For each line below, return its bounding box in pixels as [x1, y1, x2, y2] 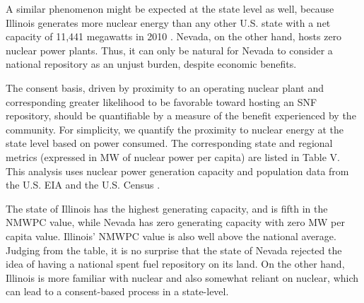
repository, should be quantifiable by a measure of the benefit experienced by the [6, 108, 356, 123]
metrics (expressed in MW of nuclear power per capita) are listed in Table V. [6, 149, 341, 164]
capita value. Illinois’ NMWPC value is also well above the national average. [6, 228, 336, 243]
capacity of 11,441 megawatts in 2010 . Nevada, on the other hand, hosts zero [6, 29, 342, 44]
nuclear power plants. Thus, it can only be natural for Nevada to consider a [6, 42, 333, 57]
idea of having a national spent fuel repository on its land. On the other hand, [6, 256, 345, 271]
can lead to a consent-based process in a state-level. [6, 284, 229, 299]
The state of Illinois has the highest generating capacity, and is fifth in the [6, 201, 328, 215]
